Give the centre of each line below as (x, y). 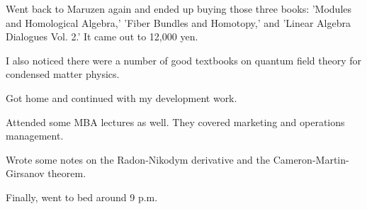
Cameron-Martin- (311, 159)
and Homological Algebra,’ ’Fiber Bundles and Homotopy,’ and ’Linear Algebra (178, 22)
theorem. (67, 173)
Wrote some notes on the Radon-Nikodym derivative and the (138, 159)
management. (35, 136)
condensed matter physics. (63, 74)
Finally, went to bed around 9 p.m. (82, 197)
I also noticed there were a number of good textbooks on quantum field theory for (184, 60)
